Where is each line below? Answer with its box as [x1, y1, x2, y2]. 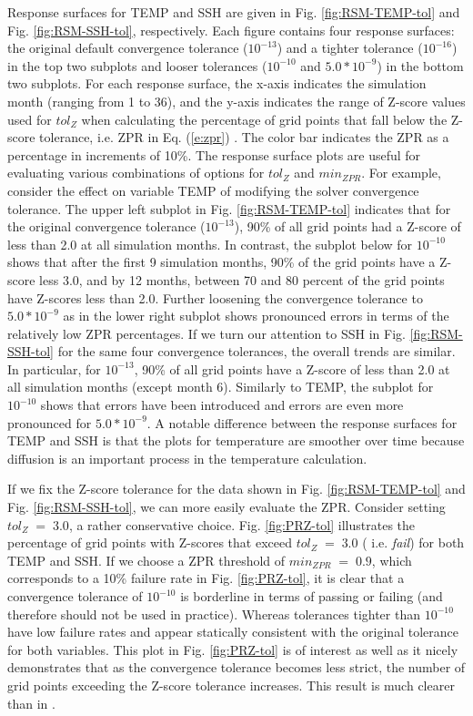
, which [371, 550, 412, 569]
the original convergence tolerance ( [7, 217, 206, 236]
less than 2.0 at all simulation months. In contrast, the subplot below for [7, 234, 413, 253]
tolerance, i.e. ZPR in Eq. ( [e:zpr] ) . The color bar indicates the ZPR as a [39, 128, 449, 147]
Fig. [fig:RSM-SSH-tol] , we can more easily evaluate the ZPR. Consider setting [7, 497, 446, 517]
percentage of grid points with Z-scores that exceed [7, 533, 292, 552]
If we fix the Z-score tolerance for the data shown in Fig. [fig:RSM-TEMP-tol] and [7, 479, 466, 498]
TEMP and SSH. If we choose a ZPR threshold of [7, 550, 286, 569]
